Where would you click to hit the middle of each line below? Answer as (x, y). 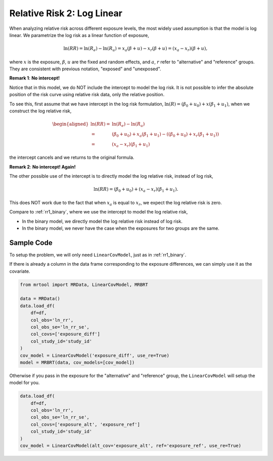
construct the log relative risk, (40, 111)
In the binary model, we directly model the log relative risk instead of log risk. (102, 221)
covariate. (20, 271)
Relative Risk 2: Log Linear (66, 13)
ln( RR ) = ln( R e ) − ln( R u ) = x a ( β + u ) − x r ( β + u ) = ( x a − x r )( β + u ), (135, 49)
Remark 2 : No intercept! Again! (42, 166)
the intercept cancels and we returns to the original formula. (72, 157)
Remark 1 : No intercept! (35, 78)
